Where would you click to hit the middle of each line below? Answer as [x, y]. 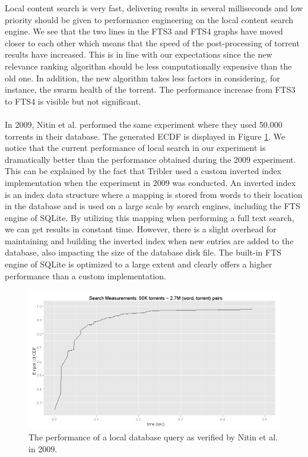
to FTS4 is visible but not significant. [73, 101]
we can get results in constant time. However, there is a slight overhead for [141, 229]
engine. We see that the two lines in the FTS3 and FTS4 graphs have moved [144, 31]
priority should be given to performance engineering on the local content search [149, 19]
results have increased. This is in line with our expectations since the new [139, 54]
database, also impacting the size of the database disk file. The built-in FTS [143, 252]
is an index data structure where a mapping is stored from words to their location [154, 194]
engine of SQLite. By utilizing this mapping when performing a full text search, [150, 217]
